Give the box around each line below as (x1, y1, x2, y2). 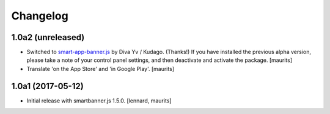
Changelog (11, 9, 68, 22)
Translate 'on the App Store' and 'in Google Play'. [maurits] (26, 65, 174, 72)
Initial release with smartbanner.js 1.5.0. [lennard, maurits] (26, 97, 172, 104)
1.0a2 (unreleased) (11, 32, 85, 42)
